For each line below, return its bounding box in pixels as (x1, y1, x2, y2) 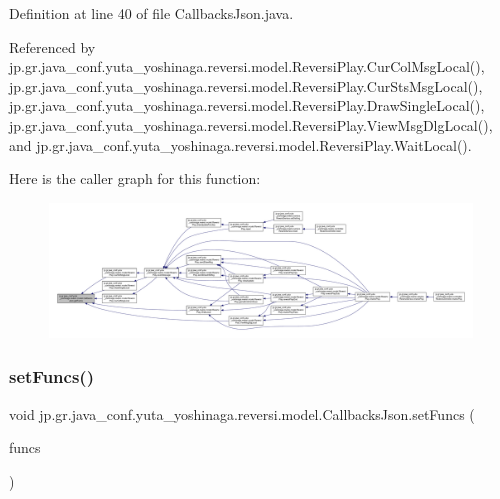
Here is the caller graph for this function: (9, 168, 261, 189)
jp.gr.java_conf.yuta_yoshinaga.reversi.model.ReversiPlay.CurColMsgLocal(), (9, 56, 485, 77)
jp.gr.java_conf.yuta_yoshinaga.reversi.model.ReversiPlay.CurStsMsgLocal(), (9, 75, 483, 96)
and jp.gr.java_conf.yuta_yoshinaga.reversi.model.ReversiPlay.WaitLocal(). (9, 134, 472, 155)
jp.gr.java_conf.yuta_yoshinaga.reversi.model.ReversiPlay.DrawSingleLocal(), (9, 95, 485, 116)
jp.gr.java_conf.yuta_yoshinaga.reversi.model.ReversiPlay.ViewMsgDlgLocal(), (9, 114, 493, 135)
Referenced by (9, 36, 96, 57)
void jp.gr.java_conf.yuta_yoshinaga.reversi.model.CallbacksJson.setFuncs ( (9, 403, 475, 424)
